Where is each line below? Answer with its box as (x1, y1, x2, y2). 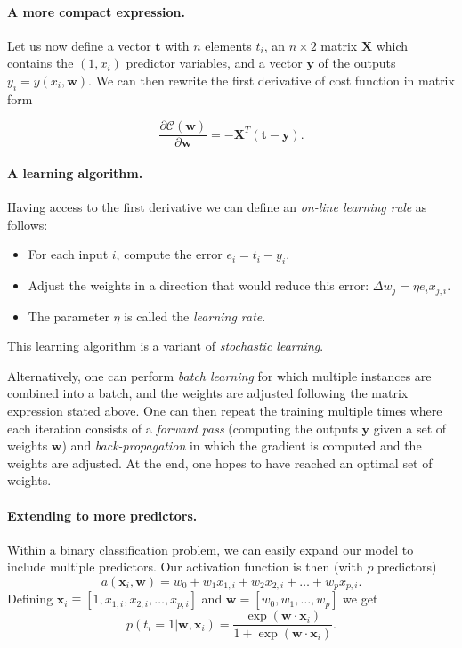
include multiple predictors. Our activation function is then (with (7, 557, 363, 576)
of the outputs (318, 53, 396, 72)
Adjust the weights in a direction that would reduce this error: (28, 276, 369, 295)
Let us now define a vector (7, 36, 151, 54)
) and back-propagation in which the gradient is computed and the (61, 436, 422, 455)
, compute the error (116, 245, 223, 263)
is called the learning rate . (124, 306, 266, 325)
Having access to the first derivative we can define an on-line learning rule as (7, 198, 427, 216)
